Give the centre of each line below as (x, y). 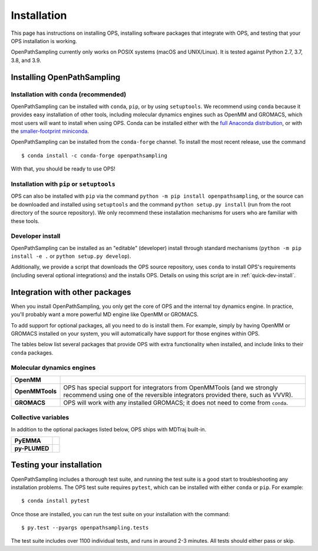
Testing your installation (57, 465)
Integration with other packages (71, 292)
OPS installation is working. (44, 41)
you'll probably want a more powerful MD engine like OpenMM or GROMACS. (105, 314)
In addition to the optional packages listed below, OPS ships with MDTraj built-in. (109, 429)
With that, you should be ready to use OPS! (63, 169)
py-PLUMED (32, 448)
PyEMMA (28, 441)
